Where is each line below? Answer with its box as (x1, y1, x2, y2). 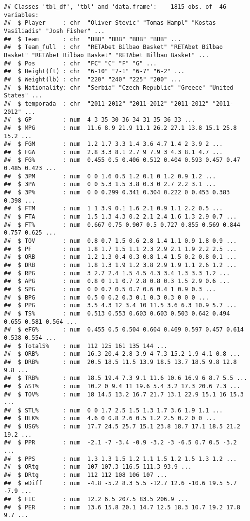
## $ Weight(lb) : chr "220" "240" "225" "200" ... (4, 76, 182, 83)
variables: (4, 11, 39, 18)
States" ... (4, 92, 42, 99)
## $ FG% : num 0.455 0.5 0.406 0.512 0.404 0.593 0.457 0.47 (4, 157, 240, 164)
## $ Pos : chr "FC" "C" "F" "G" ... (4, 60, 157, 67)
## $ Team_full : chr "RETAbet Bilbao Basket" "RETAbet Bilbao (4, 44, 223, 51)
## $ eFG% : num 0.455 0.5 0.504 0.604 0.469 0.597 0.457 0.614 (4, 326, 244, 333)
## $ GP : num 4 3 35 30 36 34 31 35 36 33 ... (4, 116, 195, 124)
